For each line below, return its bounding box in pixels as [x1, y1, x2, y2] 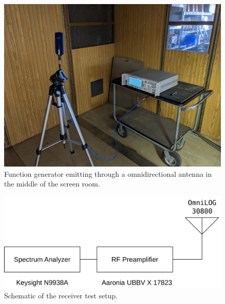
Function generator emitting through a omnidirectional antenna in [4, 168, 212, 179]
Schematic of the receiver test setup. [4, 290, 118, 301]
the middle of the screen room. [4, 178, 100, 189]
